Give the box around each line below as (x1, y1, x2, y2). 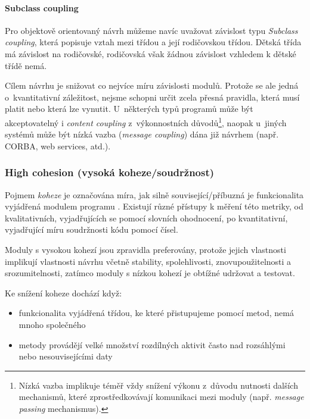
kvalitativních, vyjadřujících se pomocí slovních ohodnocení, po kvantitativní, (5, 211, 288, 224)
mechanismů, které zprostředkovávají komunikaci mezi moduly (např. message (18, 390, 304, 403)
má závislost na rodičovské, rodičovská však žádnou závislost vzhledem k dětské (5, 47, 296, 60)
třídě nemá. (5, 59, 47, 71)
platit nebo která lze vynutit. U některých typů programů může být (5, 102, 253, 115)
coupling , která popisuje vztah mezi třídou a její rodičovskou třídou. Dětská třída (5, 36, 302, 48)
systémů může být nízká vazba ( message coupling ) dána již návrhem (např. (5, 128, 279, 140)
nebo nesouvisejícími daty (18, 350, 113, 362)
